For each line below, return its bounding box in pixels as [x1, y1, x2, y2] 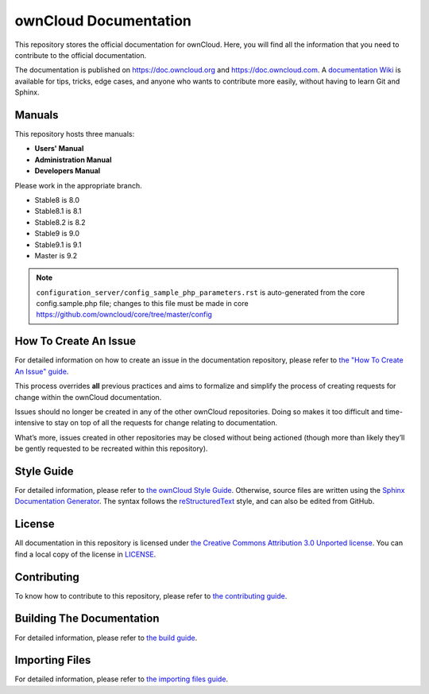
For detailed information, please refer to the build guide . [14, 633, 198, 642]
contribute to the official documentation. [14, 50, 147, 60]
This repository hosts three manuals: [14, 130, 135, 139]
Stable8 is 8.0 [34, 195, 79, 204]
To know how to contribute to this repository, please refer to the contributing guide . [14, 591, 288, 600]
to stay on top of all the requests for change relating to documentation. [46, 418, 278, 428]
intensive [14, 418, 45, 428]
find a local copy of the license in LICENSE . [14, 549, 157, 559]
